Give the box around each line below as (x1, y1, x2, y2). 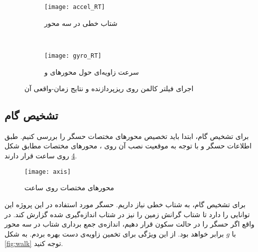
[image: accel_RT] (44, 3, 105, 10)
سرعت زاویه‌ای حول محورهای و (44, 66, 139, 77)
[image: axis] (24, 168, 71, 175)
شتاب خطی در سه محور (44, 17, 118, 28)
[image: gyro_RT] (44, 52, 102, 59)
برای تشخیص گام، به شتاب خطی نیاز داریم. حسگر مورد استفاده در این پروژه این (4, 199, 246, 209)
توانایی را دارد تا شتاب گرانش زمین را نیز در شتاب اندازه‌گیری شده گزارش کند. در (4, 209, 250, 219)
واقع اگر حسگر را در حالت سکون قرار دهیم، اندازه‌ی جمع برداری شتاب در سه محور (4, 219, 255, 229)
